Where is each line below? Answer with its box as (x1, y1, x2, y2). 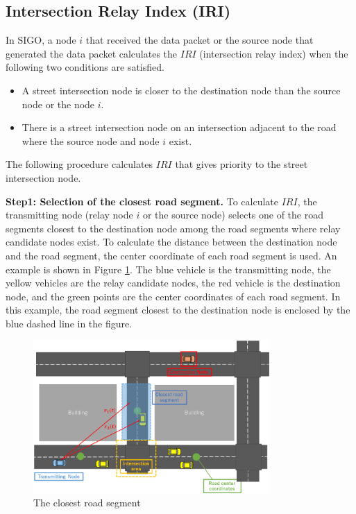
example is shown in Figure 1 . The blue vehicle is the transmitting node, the (6, 262, 331, 276)
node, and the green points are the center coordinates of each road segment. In (6, 289, 341, 303)
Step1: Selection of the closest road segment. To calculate (6, 194, 279, 208)
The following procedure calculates (6, 157, 153, 171)
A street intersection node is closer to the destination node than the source (22, 83, 341, 97)
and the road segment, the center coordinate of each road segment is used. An (6, 248, 337, 262)
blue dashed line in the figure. (6, 316, 133, 330)
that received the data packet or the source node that (85, 33, 314, 47)
